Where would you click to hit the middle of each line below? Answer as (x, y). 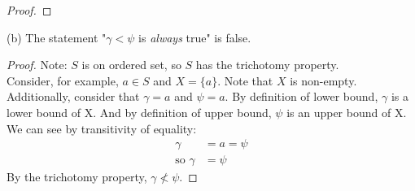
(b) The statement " (57, 37)
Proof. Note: (37, 65)
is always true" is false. (195, 37)
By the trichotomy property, (77, 177)
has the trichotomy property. (267, 65)
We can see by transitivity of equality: (102, 128)
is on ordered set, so (131, 65)
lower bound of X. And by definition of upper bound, (139, 112)
